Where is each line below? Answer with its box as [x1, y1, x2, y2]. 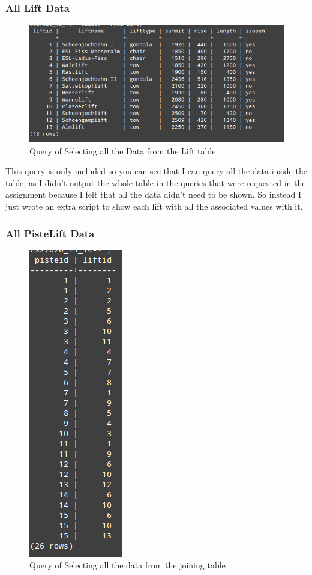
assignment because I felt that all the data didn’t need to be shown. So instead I [5, 188, 302, 201]
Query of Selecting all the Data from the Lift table [29, 144, 216, 157]
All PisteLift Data [5, 225, 95, 240]
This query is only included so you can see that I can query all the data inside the [5, 165, 307, 177]
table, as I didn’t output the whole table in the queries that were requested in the [5, 176, 306, 189]
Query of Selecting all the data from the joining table [29, 559, 226, 571]
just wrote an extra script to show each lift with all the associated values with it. [5, 200, 303, 213]
